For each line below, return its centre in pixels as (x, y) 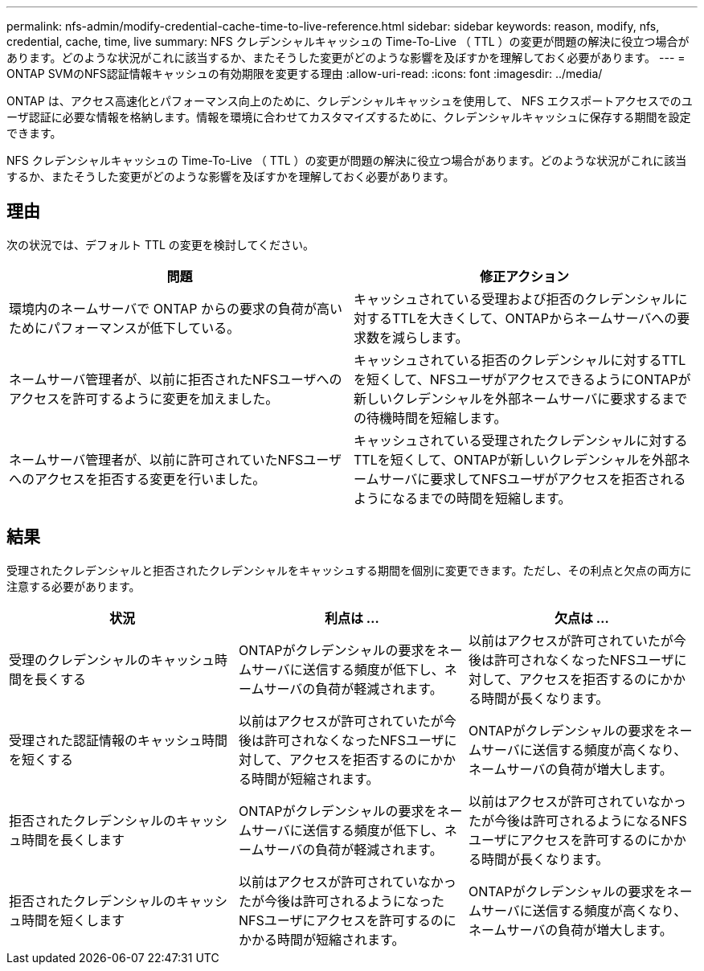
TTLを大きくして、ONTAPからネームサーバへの (535, 318)
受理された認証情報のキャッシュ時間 (119, 740)
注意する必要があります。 (74, 586)
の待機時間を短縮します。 (430, 418)
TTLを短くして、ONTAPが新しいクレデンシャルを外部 (516, 459)
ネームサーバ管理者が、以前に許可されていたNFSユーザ (176, 459)
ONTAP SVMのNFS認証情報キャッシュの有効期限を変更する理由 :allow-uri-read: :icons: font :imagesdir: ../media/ (305, 74)
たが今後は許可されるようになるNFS (577, 820)
